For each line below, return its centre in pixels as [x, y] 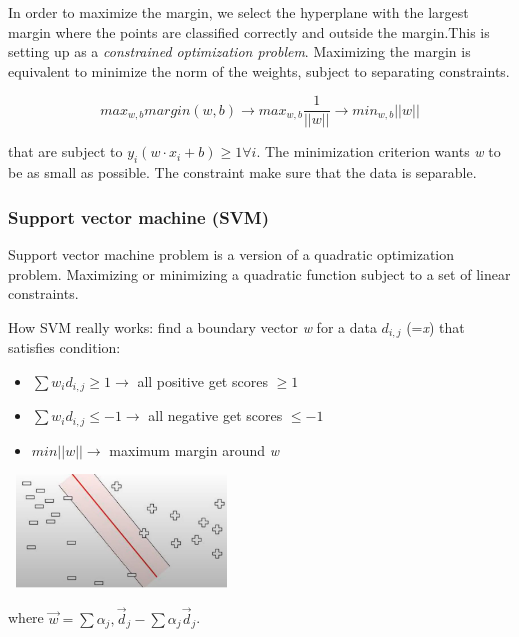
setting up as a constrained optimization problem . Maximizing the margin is [239, 51]
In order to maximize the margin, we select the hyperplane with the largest [238, 12]
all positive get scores [202, 380]
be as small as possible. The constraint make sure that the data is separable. [242, 172]
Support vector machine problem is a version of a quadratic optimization [231, 254]
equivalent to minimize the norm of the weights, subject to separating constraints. [259, 70]
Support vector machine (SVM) [139, 216]
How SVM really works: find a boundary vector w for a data [192, 326]
